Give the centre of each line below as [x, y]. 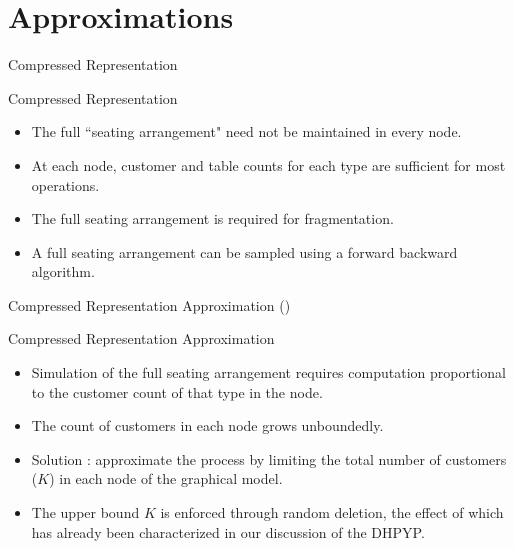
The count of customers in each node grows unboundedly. [207, 425]
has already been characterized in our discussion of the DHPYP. [228, 531]
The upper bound [85, 512]
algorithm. [63, 271]
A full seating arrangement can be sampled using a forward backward [244, 251]
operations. [65, 184]
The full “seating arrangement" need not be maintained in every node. [246, 131]
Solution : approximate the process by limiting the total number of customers [269, 458]
